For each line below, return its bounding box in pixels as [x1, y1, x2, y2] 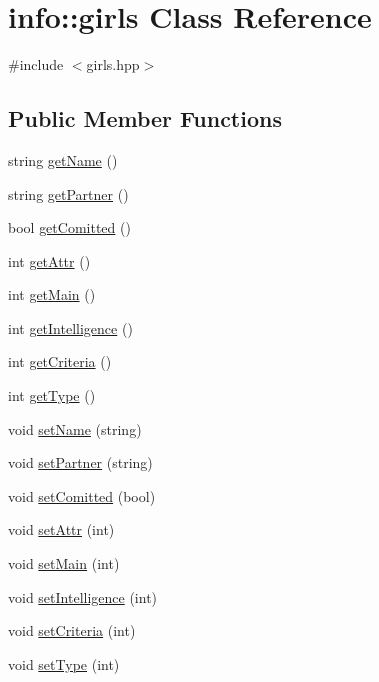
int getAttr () [8, 250, 91, 271]
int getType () [8, 385, 96, 406]
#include [8, 54, 64, 75]
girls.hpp [86, 54, 140, 75]
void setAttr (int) [8, 519, 115, 540]
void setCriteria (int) [8, 620, 136, 641]
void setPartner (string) [8, 452, 153, 473]
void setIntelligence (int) [8, 586, 158, 607]
